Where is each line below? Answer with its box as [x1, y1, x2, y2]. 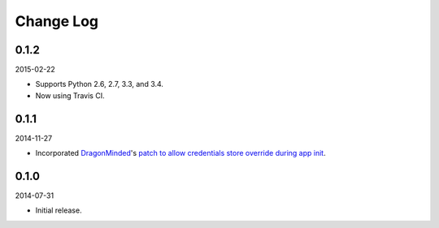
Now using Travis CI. [35, 90, 105, 101]
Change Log [15, 12, 99, 30]
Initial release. [35, 205, 82, 215]
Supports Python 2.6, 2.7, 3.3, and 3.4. [35, 80, 164, 89]
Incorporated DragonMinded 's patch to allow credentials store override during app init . [35, 148, 326, 158]
